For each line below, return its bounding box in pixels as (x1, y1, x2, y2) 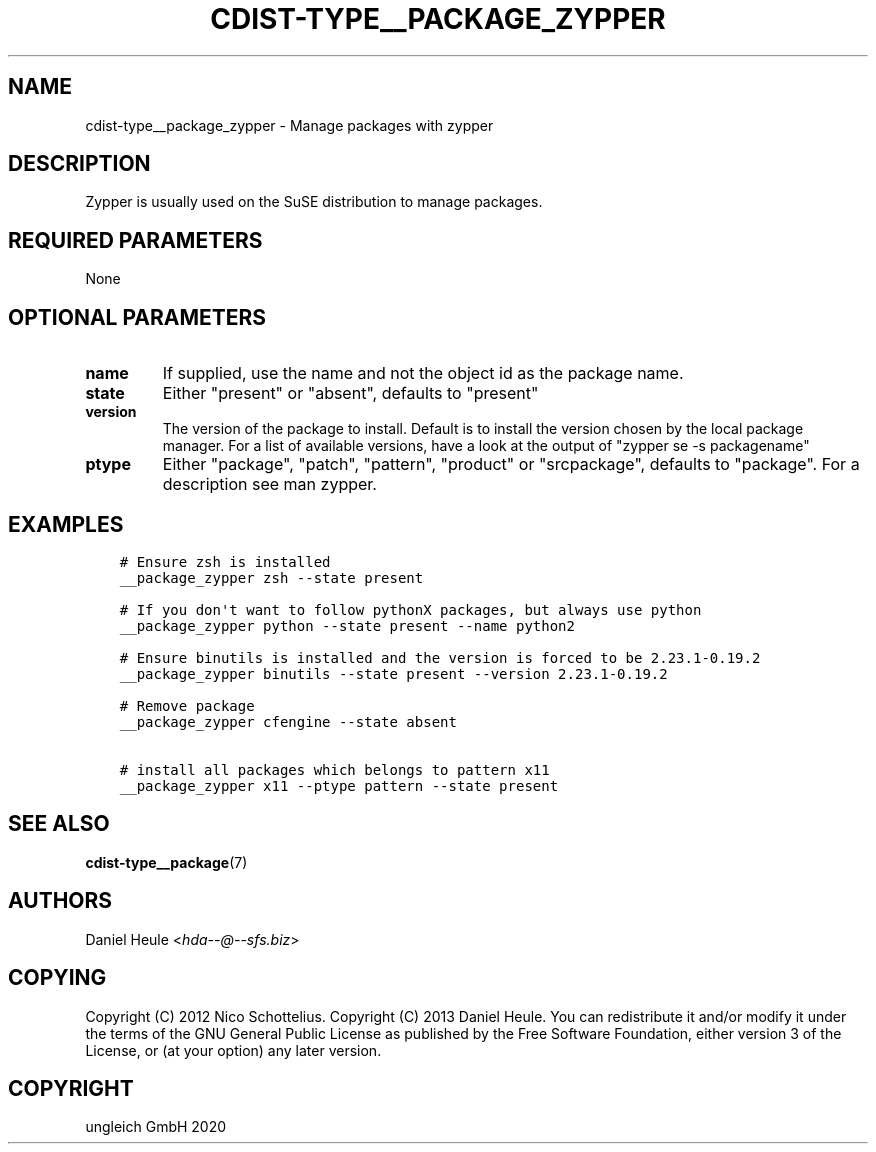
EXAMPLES (8, 511, 124, 537)
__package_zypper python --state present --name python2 (119, 617, 575, 634)
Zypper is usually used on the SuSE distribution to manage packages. (85, 193, 543, 211)
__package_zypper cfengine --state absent (119, 713, 457, 730)
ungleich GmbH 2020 (85, 1118, 227, 1136)
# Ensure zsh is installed (119, 553, 331, 570)
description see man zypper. (162, 474, 377, 495)
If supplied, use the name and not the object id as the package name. (162, 363, 684, 384)
